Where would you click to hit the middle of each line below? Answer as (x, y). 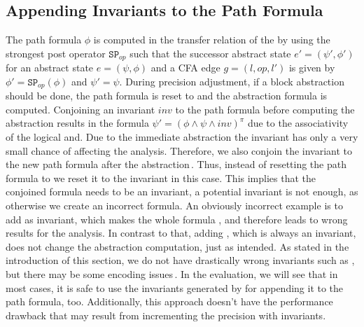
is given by (312, 68)
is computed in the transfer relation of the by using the (212, 40)
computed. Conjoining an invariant (80, 109)
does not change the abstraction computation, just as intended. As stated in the (177, 246)
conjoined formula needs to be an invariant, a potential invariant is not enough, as (182, 192)
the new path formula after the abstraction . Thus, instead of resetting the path (176, 164)
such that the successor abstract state (210, 53)
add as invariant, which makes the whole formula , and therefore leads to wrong (177, 219)
